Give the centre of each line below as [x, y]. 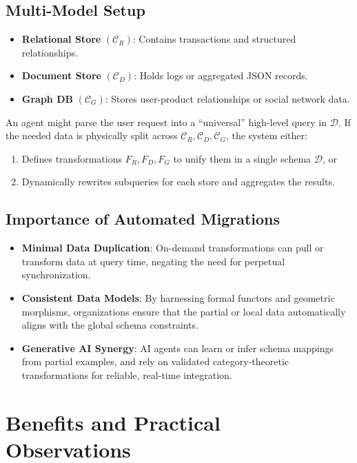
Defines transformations [72, 158]
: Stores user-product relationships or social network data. [227, 98]
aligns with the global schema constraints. [110, 325]
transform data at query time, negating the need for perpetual [153, 261]
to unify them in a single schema [242, 158]
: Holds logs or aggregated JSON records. [221, 75]
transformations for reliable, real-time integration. [127, 374]
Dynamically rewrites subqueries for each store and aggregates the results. [178, 182]
